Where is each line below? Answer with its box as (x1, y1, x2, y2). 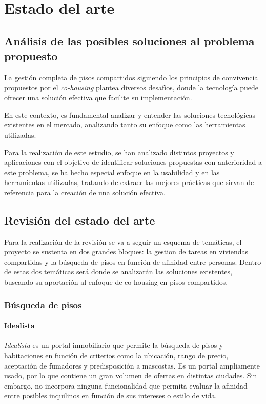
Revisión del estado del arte (4, 212, 155, 228)
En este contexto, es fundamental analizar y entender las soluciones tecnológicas (4, 109, 255, 120)
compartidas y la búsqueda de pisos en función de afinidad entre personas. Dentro (4, 256, 261, 267)
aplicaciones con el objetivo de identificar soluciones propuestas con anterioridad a (4, 157, 262, 168)
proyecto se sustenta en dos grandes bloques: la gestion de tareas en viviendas (4, 246, 248, 257)
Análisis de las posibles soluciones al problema (4, 32, 255, 48)
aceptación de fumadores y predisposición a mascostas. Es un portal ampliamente (4, 360, 260, 371)
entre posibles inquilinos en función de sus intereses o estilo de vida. (4, 390, 217, 401)
